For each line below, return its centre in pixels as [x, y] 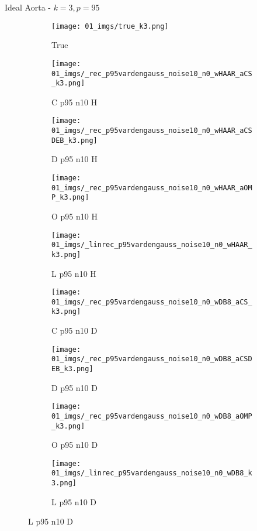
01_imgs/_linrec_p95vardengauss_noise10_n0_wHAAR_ [152, 245]
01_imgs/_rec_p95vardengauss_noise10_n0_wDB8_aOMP [152, 416]
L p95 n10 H [74, 273]
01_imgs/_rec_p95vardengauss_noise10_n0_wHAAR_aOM [152, 188]
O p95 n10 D [75, 445]
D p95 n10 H [74, 159]
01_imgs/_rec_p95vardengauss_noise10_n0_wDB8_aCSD [152, 359]
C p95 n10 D [74, 330]
